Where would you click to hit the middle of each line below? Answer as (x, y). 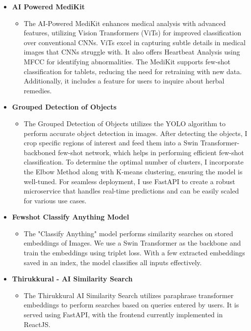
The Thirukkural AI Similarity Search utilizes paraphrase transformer (129, 295)
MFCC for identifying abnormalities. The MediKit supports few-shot (127, 61)
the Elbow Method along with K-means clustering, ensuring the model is (133, 171)
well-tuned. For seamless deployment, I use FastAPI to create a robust (129, 181)
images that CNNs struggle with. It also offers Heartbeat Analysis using (132, 52)
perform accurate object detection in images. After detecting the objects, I (136, 133)
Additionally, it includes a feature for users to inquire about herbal (124, 81)
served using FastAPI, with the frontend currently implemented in (123, 315)
